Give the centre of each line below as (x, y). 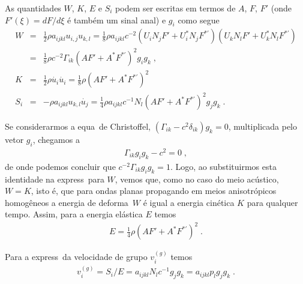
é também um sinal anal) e (117, 20)
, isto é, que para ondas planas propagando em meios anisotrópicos (154, 191)
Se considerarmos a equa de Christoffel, (78, 126)
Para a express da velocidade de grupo (76, 257)
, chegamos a (56, 140)
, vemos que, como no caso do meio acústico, (197, 179)
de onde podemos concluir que (60, 166)
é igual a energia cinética (189, 202)
